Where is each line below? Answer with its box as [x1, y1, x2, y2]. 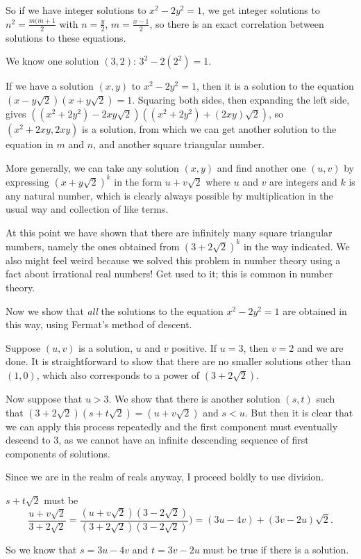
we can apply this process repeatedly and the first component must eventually [6, 419, 338, 433]
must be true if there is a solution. [203, 542, 349, 557]
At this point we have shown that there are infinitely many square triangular [6, 225, 333, 239]
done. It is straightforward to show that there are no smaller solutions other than [6, 354, 351, 368]
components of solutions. [6, 446, 110, 460]
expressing [6, 174, 49, 188]
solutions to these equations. [6, 30, 126, 44]
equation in [6, 136, 53, 151]
